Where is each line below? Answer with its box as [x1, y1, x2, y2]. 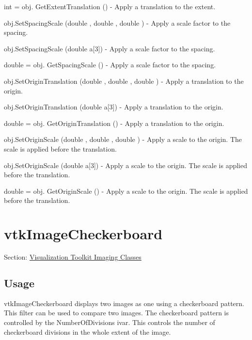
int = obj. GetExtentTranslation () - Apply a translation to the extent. [4, 1, 216, 11]
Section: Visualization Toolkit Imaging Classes [4, 252, 142, 262]
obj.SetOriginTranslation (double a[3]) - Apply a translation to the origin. [4, 102, 223, 112]
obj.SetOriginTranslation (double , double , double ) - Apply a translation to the [4, 76, 244, 86]
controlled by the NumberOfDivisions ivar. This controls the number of [4, 317, 215, 327]
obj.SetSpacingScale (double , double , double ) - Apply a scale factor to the [4, 17, 231, 28]
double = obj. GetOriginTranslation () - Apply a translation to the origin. [4, 118, 224, 128]
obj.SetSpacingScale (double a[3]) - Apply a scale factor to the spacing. [4, 43, 215, 53]
